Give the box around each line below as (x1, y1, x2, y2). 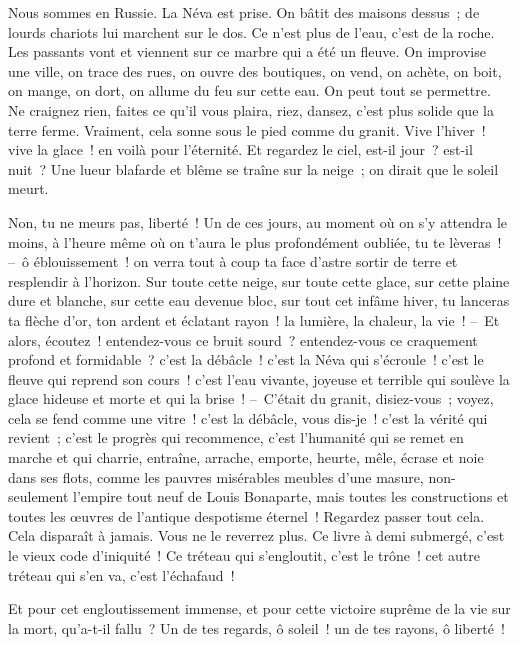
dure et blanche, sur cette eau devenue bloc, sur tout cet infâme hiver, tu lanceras (8, 290, 510, 311)
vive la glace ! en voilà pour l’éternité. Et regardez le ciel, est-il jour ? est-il (8, 139, 473, 160)
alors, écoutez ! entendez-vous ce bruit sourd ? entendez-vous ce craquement (8, 329, 478, 350)
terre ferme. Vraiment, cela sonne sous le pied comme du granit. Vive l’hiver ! (8, 119, 486, 140)
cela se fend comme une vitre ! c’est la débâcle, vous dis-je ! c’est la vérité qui (8, 407, 488, 428)
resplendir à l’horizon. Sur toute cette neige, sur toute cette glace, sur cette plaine (8, 270, 510, 291)
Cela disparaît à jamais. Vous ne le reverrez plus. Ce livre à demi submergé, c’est (8, 525, 505, 546)
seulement (8, 486, 69, 507)
